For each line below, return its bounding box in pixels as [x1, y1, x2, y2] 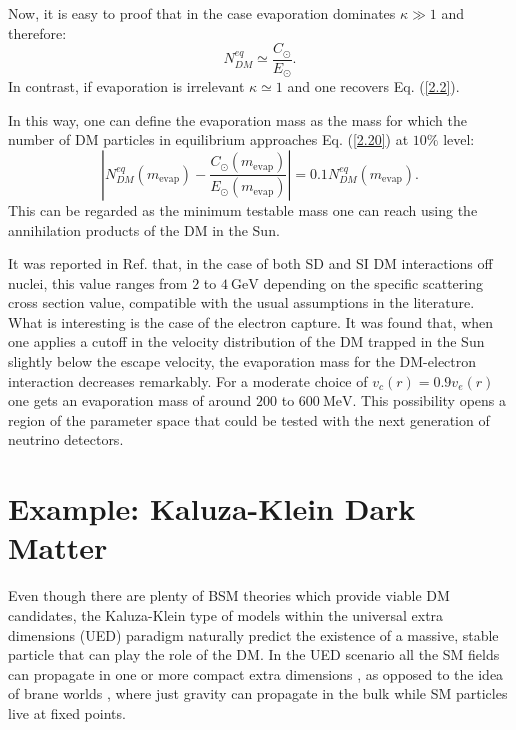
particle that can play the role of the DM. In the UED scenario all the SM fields [8, 644, 500, 665]
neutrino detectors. [8, 429, 124, 450]
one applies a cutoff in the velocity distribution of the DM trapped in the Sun [8, 331, 485, 352]
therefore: [8, 22, 67, 43]
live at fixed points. [8, 702, 126, 723]
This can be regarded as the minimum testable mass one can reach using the [8, 199, 478, 220]
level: [443, 129, 475, 150]
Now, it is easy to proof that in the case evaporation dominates [8, 3, 396, 23]
